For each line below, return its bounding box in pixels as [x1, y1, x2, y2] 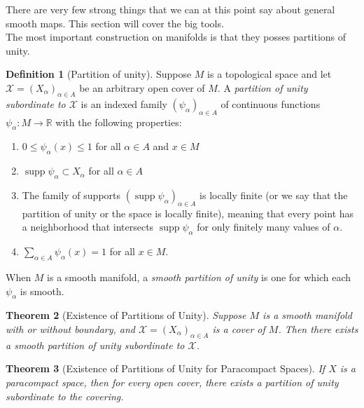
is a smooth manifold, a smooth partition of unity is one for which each [47, 269, 351, 284]
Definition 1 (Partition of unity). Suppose [6, 67, 192, 81]
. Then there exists [278, 321, 358, 336]
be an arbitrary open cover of [79, 80, 205, 95]
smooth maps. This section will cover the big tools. [6, 15, 224, 30]
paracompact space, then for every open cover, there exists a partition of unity [6, 374, 339, 389]
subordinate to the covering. [6, 388, 124, 403]
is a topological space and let [207, 67, 332, 81]
